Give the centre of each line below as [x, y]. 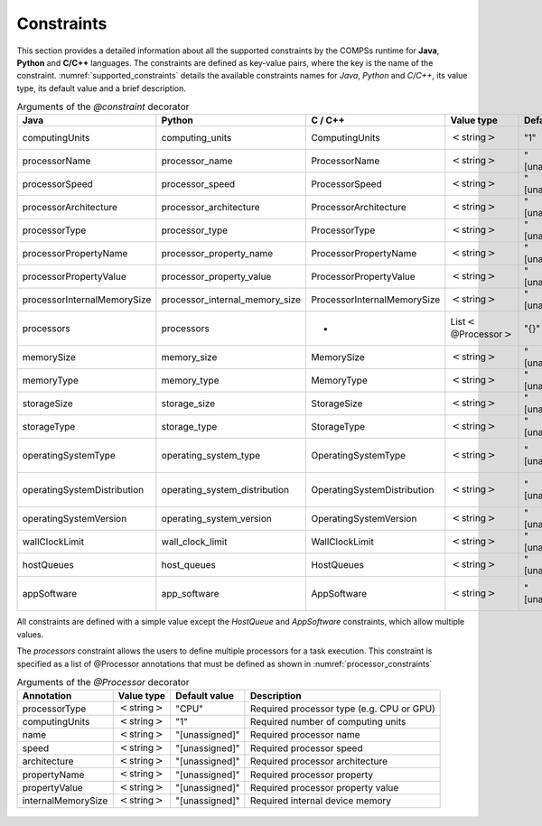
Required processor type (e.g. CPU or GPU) [342, 709]
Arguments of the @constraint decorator [103, 107]
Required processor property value [324, 787]
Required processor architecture [319, 761]
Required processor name [305, 735]
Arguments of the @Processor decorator [103, 682]
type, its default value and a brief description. [102, 88]
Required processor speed [306, 747]
